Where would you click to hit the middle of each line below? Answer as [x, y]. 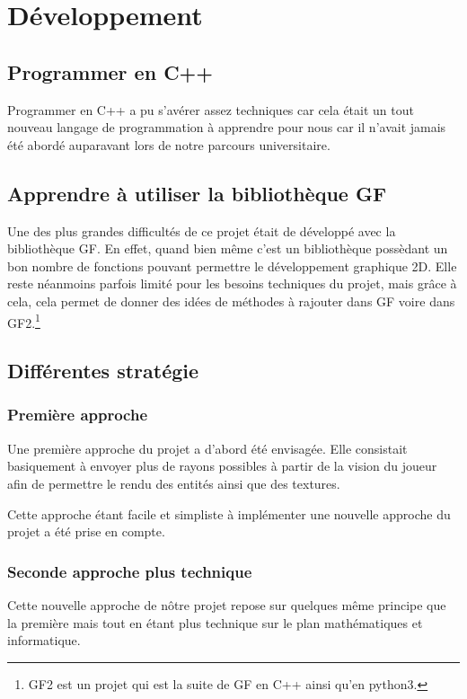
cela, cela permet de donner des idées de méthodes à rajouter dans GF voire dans [231, 301]
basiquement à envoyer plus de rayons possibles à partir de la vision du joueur [222, 466]
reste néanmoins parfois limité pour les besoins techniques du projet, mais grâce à [232, 283]
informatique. [44, 640]
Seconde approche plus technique [130, 571]
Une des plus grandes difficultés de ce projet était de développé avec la [202, 230]
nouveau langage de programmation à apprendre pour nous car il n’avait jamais [227, 127]
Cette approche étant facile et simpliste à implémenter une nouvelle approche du [229, 513]
